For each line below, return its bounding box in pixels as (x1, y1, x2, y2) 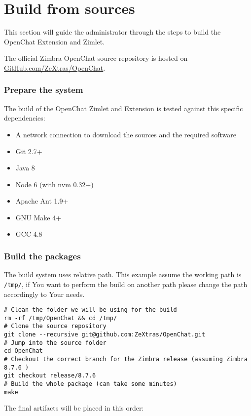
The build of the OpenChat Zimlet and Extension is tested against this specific (4, 103, 243, 113)
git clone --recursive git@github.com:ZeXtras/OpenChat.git (4, 331, 206, 338)
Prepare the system (4, 83, 83, 96)
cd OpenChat (4, 347, 43, 355)
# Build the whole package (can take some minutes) (4, 380, 177, 388)
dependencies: (4, 113, 45, 123)
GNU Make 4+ (15, 212, 62, 222)
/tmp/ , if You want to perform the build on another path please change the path (4, 279, 248, 289)
